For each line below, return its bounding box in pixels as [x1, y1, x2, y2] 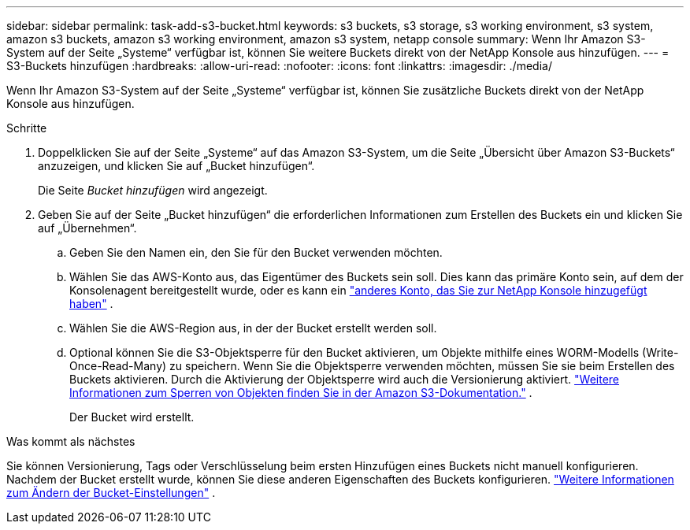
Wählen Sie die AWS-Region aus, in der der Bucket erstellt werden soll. [69, 321, 437, 335]
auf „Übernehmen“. [38, 221, 137, 235]
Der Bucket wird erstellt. [69, 410, 195, 424]
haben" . [69, 297, 113, 310]
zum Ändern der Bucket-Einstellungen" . [6, 486, 216, 499]
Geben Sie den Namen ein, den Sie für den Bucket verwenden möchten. [69, 246, 443, 259]
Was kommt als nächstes [6, 435, 135, 448]
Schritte [6, 121, 47, 135]
